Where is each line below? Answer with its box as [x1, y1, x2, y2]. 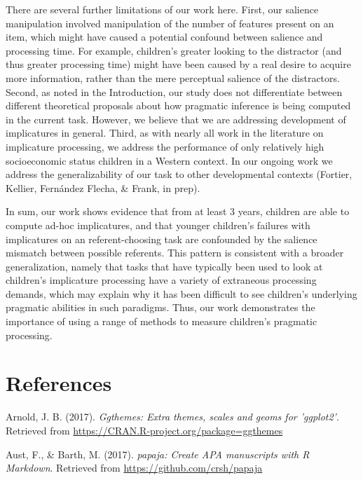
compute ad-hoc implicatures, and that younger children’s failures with [6, 217, 310, 232]
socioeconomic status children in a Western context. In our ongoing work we [6, 153, 333, 167]
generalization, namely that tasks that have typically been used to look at [6, 259, 323, 273]
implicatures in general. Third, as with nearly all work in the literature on [6, 125, 324, 140]
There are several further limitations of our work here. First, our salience [6, 2, 319, 16]
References [6, 369, 112, 397]
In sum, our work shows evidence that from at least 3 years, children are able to [6, 204, 350, 219]
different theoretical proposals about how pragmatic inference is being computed [6, 98, 351, 113]
